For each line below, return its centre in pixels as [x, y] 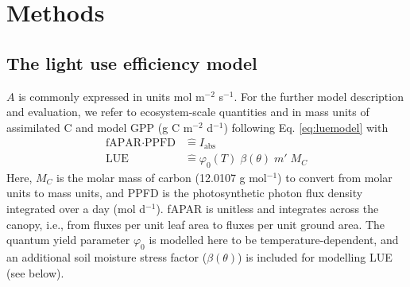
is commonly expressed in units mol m [112, 96]
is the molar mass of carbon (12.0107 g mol [162, 177]
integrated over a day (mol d [76, 209]
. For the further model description [319, 96]
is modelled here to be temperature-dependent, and [274, 240]
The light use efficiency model [132, 62]
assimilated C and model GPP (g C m [100, 127]
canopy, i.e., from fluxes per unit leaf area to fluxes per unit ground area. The [196, 224]
